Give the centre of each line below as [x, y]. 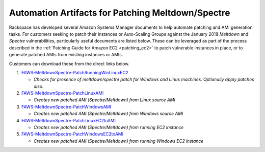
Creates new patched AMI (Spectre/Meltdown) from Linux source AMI [104, 100]
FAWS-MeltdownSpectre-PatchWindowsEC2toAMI [72, 134]
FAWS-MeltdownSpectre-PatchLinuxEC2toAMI [68, 120]
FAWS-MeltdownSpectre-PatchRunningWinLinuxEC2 [75, 72]
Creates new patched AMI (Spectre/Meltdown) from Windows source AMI [108, 114]
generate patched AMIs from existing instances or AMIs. [66, 55]
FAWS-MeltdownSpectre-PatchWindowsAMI [66, 107]
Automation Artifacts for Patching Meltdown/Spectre [119, 13]
